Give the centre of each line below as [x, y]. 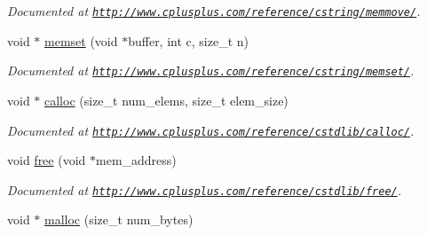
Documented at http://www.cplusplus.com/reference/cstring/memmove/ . [214, 11]
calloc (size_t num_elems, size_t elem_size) [166, 100]
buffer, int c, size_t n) [189, 40]
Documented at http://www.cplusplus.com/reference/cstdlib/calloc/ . [211, 130]
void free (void [47, 160]
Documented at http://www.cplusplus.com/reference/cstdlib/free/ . [205, 189]
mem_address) [136, 160]
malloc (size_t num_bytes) [119, 219]
